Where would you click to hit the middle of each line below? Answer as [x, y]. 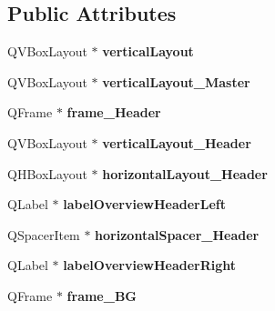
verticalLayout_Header [177, 142]
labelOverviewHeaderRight [150, 265]
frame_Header [114, 112]
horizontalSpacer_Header [177, 234]
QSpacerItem [44, 234]
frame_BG [102, 295]
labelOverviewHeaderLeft [144, 204]
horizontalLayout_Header [185, 173]
